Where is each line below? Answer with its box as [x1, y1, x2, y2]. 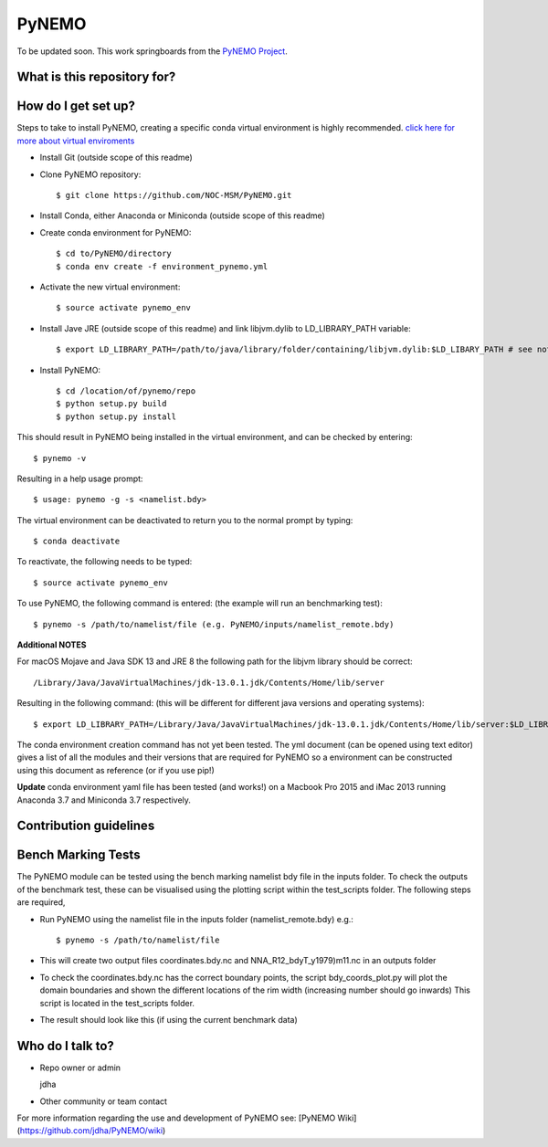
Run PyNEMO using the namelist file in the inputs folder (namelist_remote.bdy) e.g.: [39, 913, 353, 924]
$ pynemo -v [33, 453, 87, 463]
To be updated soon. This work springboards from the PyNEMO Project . [16, 46, 288, 57]
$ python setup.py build [56, 398, 167, 409]
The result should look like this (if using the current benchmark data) [39, 1014, 299, 1025]
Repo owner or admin [39, 1062, 121, 1073]
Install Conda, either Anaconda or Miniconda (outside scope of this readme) [39, 210, 326, 221]
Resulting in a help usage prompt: [16, 473, 143, 484]
